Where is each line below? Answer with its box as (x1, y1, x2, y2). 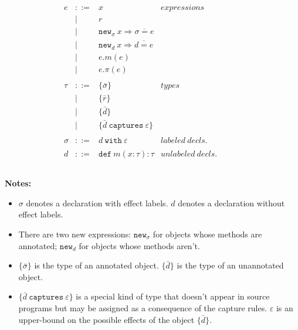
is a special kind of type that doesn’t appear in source (76, 290, 270, 302)
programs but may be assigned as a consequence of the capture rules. (18, 301, 267, 314)
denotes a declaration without (178, 196, 285, 209)
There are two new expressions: (18, 228, 131, 240)
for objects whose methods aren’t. (79, 239, 200, 251)
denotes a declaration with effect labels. (26, 196, 168, 209)
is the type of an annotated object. (34, 259, 159, 271)
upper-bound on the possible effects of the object (18, 313, 195, 325)
